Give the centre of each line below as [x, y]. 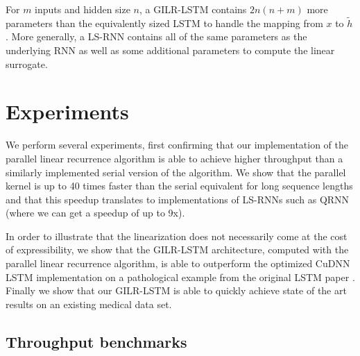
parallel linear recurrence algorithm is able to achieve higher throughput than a [174, 158]
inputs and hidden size [83, 9]
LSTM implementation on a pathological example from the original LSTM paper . [180, 277]
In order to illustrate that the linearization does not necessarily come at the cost [177, 236]
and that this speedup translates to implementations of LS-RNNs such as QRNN [178, 199]
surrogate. [27, 63]
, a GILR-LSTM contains [193, 9]
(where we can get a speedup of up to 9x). [95, 213]
